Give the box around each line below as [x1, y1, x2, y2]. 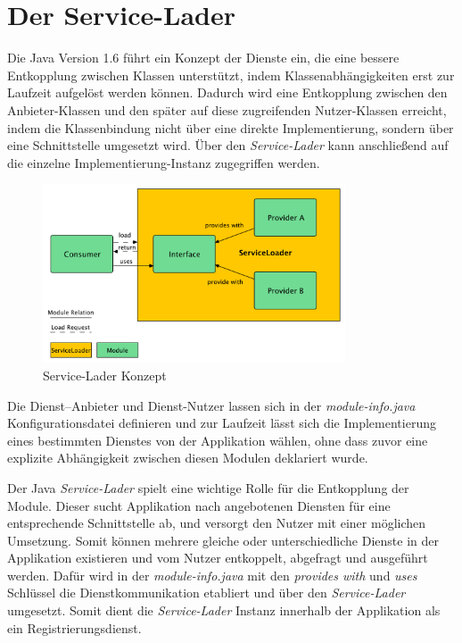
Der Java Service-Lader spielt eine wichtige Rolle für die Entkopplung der [7, 478, 409, 497]
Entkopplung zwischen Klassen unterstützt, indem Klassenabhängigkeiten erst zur [7, 65, 455, 84]
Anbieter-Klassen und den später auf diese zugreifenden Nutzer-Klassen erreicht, [7, 100, 447, 119]
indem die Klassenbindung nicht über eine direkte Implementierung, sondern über [7, 118, 454, 137]
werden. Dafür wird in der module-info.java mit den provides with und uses [7, 565, 417, 584]
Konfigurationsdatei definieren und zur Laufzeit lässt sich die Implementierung [7, 413, 436, 432]
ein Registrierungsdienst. [7, 618, 142, 637]
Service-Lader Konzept [43, 365, 167, 384]
